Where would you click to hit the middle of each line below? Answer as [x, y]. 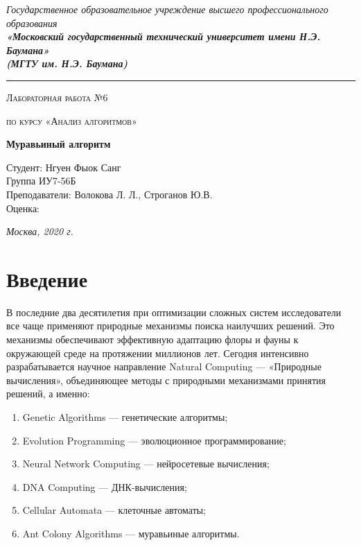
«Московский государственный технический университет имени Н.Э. [164, 36]
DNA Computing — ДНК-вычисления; [105, 486]
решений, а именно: [48, 393]
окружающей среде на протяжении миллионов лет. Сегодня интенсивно [158, 353]
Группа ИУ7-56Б [41, 181]
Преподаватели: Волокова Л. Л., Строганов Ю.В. [109, 194]
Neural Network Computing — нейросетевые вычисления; [146, 464]
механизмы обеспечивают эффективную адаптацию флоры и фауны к [152, 339]
